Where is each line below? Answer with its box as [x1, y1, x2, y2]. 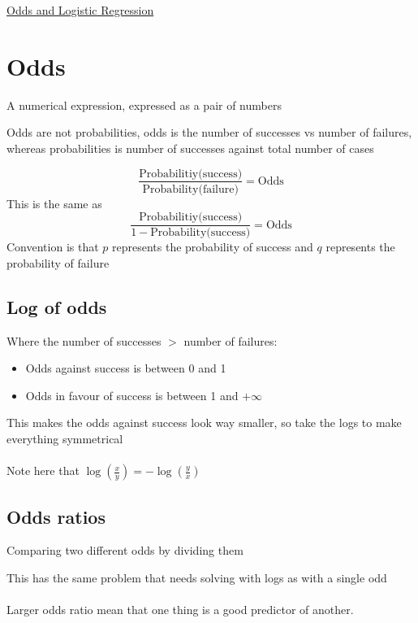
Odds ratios [6, 503, 106, 529]
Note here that [6, 462, 80, 479]
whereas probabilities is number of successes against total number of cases [6, 139, 374, 156]
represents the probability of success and [112, 238, 313, 255]
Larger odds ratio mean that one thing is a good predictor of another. [6, 601, 354, 618]
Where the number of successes [6, 332, 162, 349]
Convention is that [6, 238, 99, 255]
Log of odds [6, 294, 107, 319]
